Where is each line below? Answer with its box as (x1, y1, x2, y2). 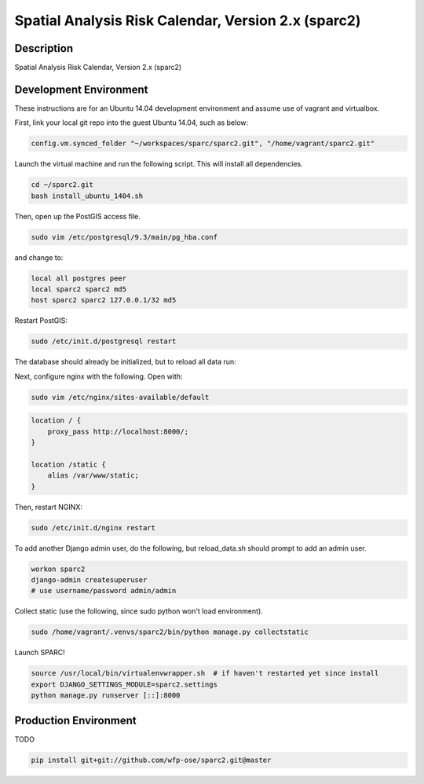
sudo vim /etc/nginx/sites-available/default (31, 393, 210, 401)
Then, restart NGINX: (14, 502, 82, 511)
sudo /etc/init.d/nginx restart (31, 523, 156, 532)
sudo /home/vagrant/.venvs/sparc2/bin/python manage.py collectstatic (31, 628, 309, 636)
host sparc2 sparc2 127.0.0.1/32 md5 (31, 295, 177, 305)
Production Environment (14, 713, 137, 727)
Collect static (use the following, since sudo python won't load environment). (14, 606, 263, 616)
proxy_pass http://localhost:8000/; (47, 427, 188, 436)
